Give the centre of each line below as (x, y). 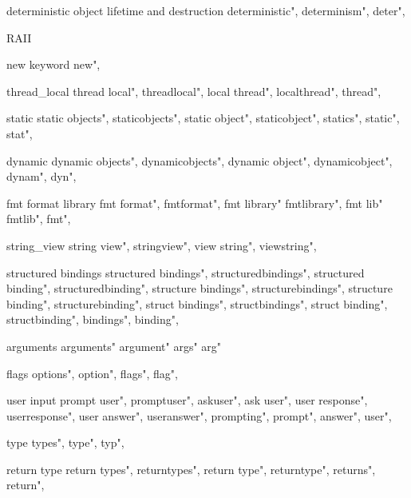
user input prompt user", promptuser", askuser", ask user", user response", (187, 400)
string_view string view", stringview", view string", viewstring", (162, 245)
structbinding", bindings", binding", (93, 319)
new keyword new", (53, 64)
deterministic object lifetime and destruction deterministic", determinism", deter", (206, 10)
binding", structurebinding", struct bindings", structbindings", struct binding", (197, 303)
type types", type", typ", (65, 442)
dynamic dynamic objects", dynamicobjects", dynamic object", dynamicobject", (200, 160)
